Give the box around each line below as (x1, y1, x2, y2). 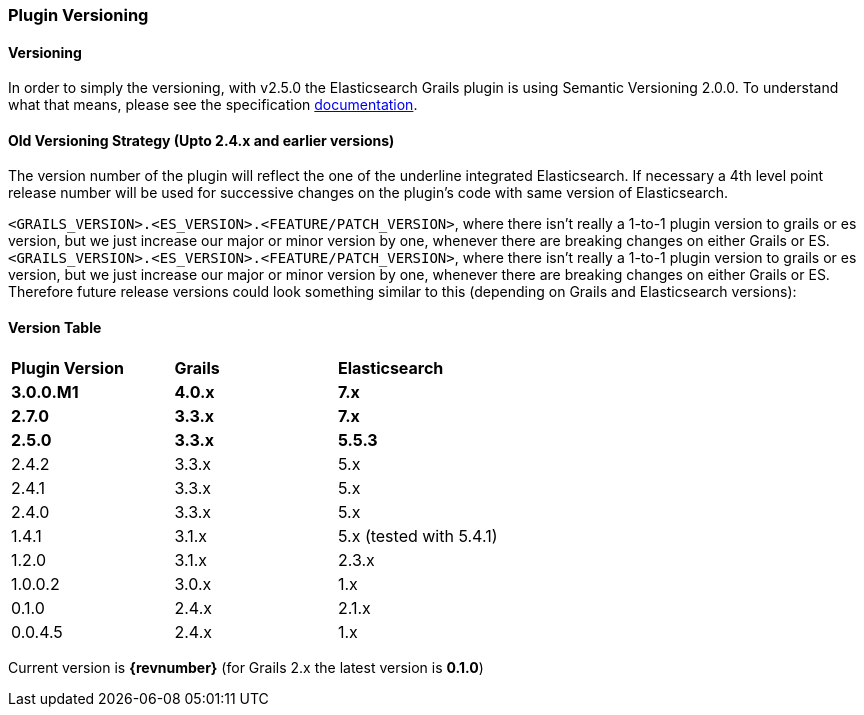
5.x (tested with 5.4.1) (337, 525, 498, 546)
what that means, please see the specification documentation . (8, 96, 418, 114)
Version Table (8, 319, 102, 337)
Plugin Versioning (8, 5, 149, 25)
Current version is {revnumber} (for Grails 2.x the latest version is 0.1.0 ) (8, 658, 484, 676)
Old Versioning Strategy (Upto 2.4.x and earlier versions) (8, 131, 395, 149)
